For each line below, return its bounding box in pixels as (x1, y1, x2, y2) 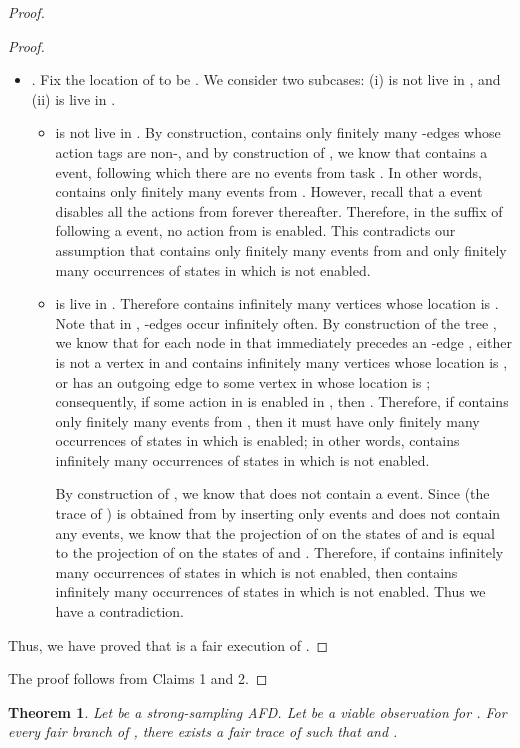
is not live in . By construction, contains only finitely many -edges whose (55, 122, 501, 143)
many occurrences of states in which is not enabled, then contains (55, 561, 458, 582)
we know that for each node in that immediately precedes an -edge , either (55, 332, 512, 353)
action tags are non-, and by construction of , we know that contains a (55, 141, 488, 162)
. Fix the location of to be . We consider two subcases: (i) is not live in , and (31, 69, 501, 90)
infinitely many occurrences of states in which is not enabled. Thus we (55, 581, 486, 602)
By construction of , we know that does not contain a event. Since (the (55, 483, 490, 504)
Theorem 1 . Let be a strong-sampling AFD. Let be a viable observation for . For (8, 701, 507, 722)
